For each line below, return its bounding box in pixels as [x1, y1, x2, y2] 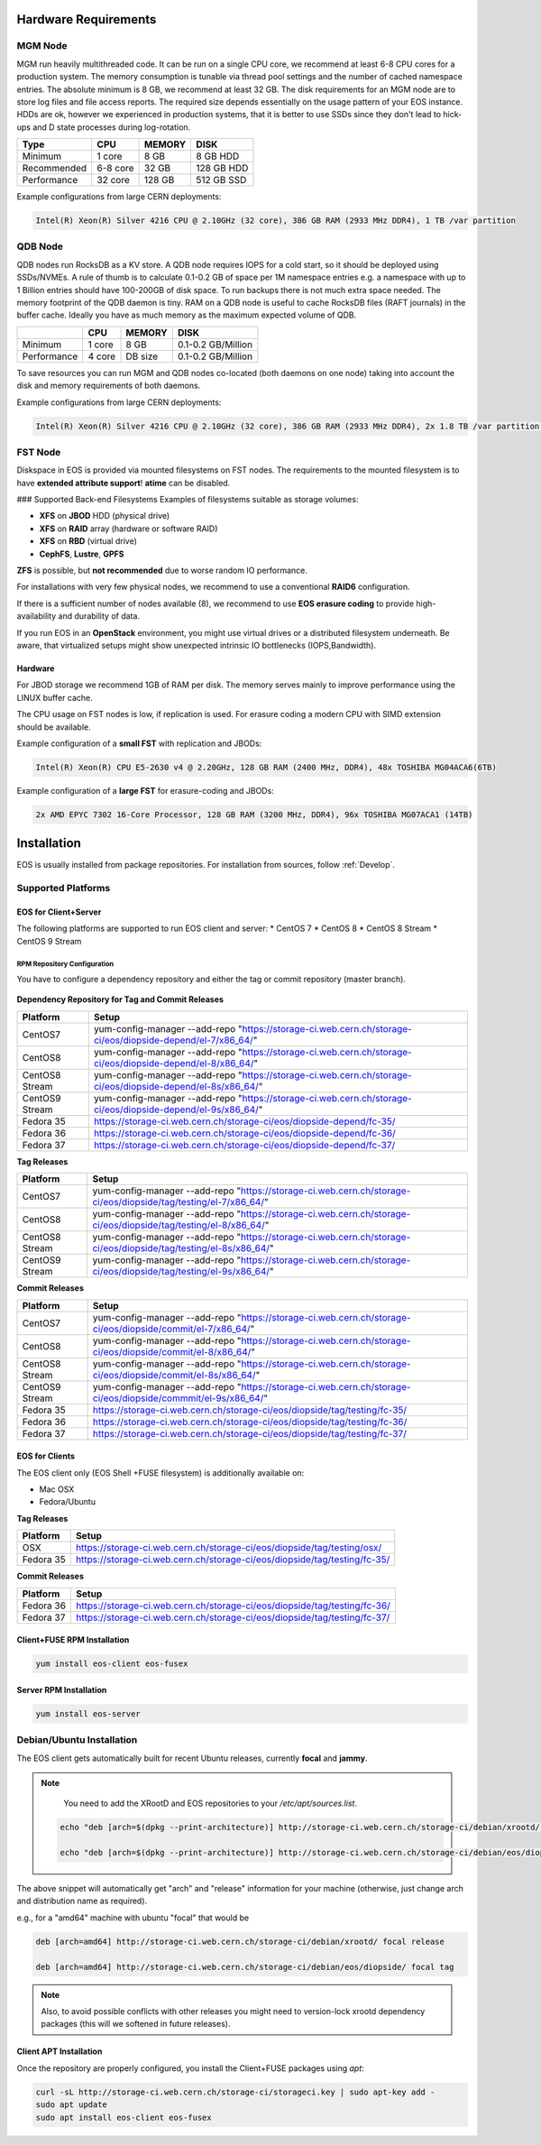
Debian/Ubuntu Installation [16, 1734, 138, 1746]
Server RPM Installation [16, 1684, 107, 1695]
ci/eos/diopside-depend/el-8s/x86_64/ [93, 1080, 259, 1092]
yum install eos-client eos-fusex [35, 1659, 188, 1669]
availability [16, 611, 57, 621]
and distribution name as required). [16, 1895, 148, 1907]
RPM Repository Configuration [16, 959, 115, 969]
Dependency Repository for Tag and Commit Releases [16, 994, 225, 1005]
